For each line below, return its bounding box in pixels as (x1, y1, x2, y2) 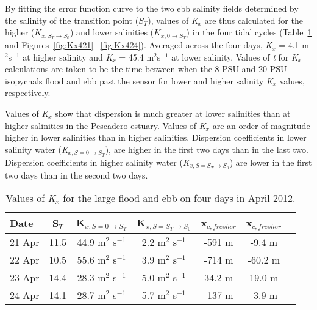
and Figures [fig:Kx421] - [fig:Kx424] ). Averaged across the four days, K (5, 39, 272, 51)
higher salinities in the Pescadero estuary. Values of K (5, 119, 206, 131)
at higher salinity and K (23, 50, 113, 63)
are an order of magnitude (212, 119, 310, 131)
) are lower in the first (229, 155, 312, 168)
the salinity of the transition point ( (5, 13, 139, 26)
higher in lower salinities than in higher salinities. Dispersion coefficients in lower (5, 131, 307, 144)
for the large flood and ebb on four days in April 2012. (63, 191, 296, 205)
